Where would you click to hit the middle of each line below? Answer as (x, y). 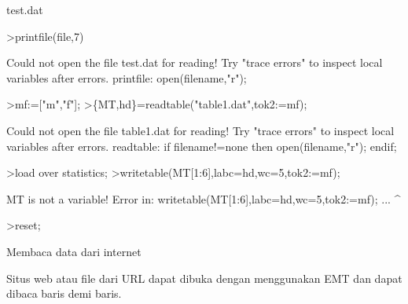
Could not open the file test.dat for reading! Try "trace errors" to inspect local (195, 62)
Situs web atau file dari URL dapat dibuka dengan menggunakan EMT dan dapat (204, 278)
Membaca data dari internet (74, 251)
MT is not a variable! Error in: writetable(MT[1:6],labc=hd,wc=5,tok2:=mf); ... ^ (204, 198)
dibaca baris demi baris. (64, 293)
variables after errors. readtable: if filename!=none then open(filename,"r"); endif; (202, 146)
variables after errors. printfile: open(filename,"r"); (127, 77)
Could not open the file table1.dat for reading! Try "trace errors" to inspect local (200, 130)
